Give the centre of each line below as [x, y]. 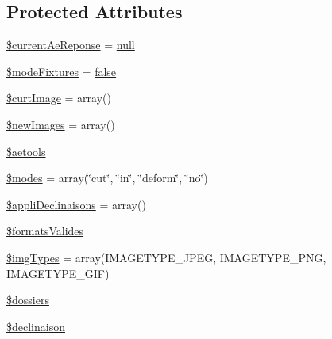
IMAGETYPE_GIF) [58, 273]
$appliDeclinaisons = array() [76, 204]
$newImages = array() [61, 124]
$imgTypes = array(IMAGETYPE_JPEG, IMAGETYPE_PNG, [166, 257]
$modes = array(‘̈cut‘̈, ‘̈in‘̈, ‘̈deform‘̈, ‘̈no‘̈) [107, 178]
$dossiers [28, 300]
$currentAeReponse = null [71, 45]
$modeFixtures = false [62, 71]
